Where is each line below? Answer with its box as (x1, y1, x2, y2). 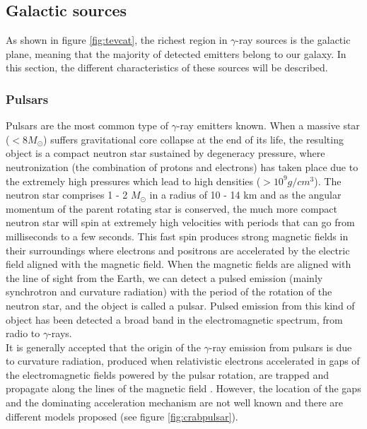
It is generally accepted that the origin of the (6, 339, 201, 354)
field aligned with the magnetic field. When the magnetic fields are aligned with (6, 257, 351, 271)
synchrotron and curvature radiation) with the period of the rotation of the (6, 284, 332, 299)
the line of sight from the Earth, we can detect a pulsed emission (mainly (6, 270, 323, 285)
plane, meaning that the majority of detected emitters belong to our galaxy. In (6, 46, 346, 61)
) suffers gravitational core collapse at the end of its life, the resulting (43, 131, 344, 146)
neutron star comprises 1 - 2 (6, 187, 128, 202)
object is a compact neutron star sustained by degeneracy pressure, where (6, 146, 325, 160)
